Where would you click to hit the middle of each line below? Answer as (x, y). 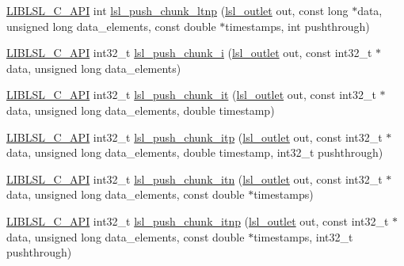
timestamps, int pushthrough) (297, 26)
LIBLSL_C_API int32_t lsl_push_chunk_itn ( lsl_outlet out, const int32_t (194, 179)
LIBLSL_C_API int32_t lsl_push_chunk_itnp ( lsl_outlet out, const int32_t (198, 220)
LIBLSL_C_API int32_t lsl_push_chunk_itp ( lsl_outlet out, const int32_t (194, 137)
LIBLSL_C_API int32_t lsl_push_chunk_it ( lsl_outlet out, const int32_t (191, 95)
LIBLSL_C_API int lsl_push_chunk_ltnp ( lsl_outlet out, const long (177, 10)
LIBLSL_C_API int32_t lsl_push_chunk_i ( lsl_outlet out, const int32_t (189, 53)
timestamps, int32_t (303, 236)
